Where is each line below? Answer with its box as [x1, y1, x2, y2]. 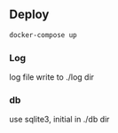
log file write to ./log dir [9, 71, 95, 82]
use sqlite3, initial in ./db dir [9, 114, 110, 125]
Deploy [9, 7, 50, 22]
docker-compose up [9, 30, 77, 39]
